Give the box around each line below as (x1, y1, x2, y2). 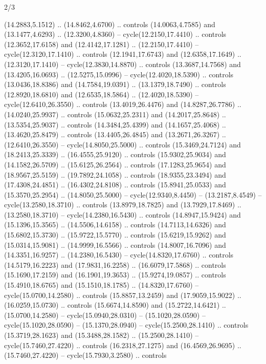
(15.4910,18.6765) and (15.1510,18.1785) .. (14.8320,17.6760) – (4, 280, 199, 290)
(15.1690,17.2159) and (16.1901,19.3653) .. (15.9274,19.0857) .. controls (4, 269, 226, 280)
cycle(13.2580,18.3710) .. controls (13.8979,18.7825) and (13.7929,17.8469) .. (4, 199, 241, 210)
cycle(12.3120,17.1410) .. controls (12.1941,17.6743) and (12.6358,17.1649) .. (4, 49, 241, 59)
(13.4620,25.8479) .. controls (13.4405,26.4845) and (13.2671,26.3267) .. (4, 129, 226, 140)
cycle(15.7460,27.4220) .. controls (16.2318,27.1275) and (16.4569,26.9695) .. (4, 339, 241, 350)
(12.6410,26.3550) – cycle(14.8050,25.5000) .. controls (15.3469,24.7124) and (4, 139, 241, 149)
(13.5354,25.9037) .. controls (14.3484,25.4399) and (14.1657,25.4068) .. (4, 119, 226, 130)
